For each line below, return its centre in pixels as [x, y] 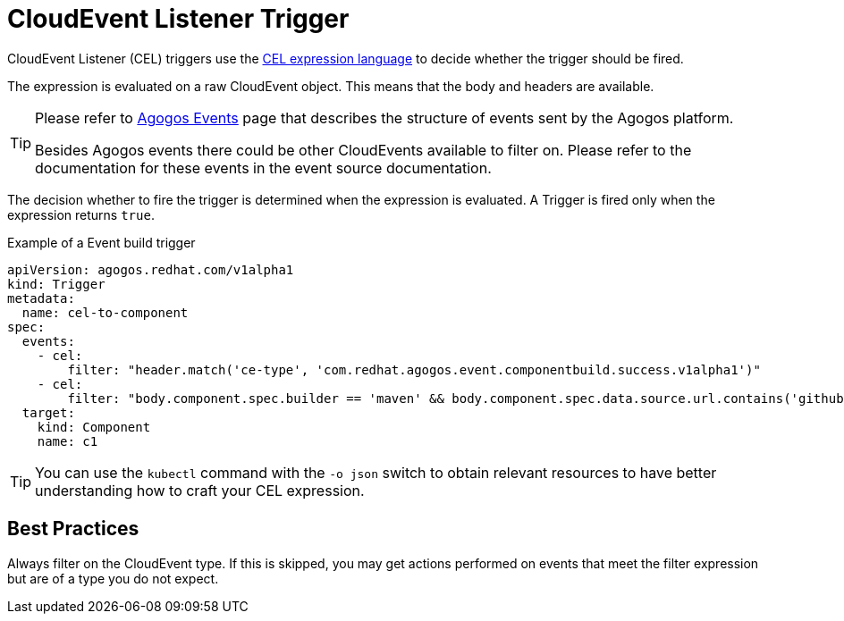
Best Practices [73, 529]
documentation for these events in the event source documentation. [263, 168]
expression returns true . [81, 214]
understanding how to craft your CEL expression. [200, 490]
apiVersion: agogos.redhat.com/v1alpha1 [151, 269]
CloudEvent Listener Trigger [178, 19]
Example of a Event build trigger [101, 242]
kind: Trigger [56, 284]
